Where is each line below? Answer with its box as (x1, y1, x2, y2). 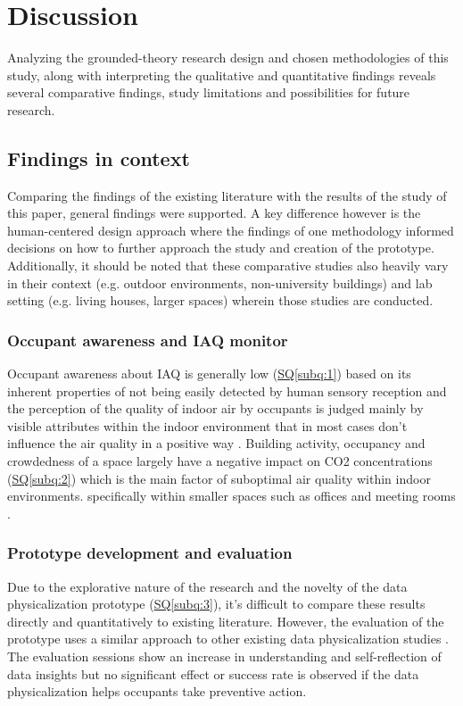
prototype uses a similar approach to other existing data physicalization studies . (7, 629, 449, 648)
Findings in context (7, 144, 190, 171)
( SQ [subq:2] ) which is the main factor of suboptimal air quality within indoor (7, 469, 431, 487)
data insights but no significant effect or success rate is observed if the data (7, 664, 419, 683)
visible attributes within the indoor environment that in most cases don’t (7, 416, 408, 435)
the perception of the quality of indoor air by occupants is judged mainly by (7, 399, 424, 418)
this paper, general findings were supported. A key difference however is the (7, 203, 421, 222)
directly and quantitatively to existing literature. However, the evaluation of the (7, 611, 444, 630)
